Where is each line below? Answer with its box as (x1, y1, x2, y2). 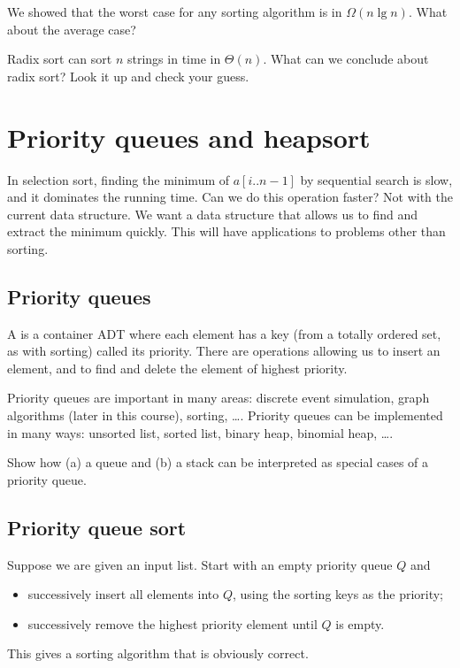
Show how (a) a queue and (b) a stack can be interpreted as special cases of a (7, 453, 429, 472)
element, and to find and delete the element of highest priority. (7, 358, 348, 377)
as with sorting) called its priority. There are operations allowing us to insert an (7, 342, 441, 360)
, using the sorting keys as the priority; (232, 585, 444, 603)
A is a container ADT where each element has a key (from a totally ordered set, (7, 324, 441, 342)
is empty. (335, 614, 385, 633)
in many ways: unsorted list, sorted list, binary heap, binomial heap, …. (7, 423, 394, 441)
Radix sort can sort (7, 50, 112, 68)
